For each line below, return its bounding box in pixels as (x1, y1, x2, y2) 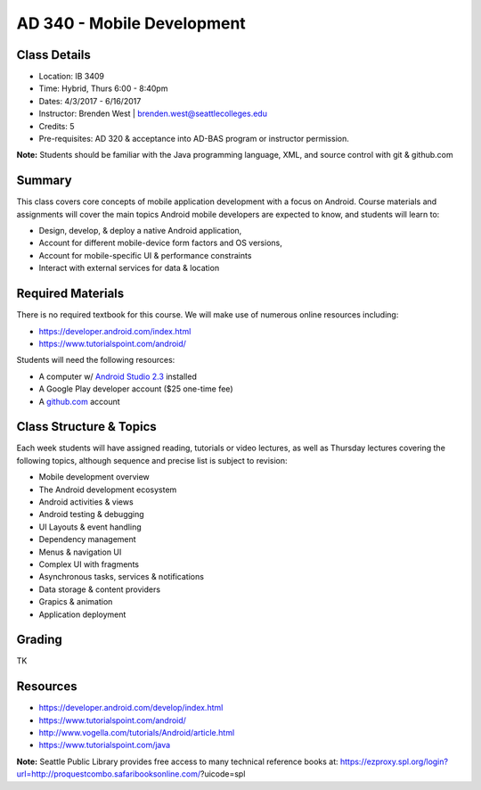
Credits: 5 (38, 120, 75, 131)
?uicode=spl (200, 769, 246, 779)
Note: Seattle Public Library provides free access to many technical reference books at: (16, 756, 338, 767)
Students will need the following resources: (16, 355, 175, 366)
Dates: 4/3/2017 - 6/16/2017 (38, 95, 142, 106)
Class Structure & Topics (16, 419, 158, 434)
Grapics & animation (38, 597, 113, 607)
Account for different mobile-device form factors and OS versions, (38, 237, 282, 249)
